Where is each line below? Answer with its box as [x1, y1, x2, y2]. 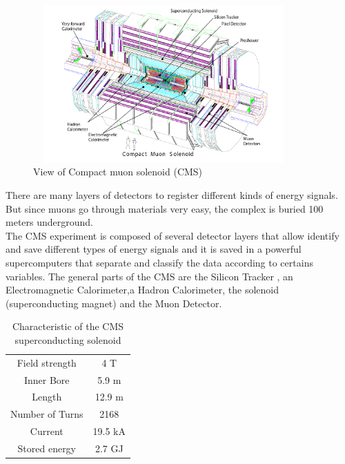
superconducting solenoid [14, 332, 121, 347]
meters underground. [6, 215, 93, 229]
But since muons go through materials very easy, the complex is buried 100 [6, 201, 324, 215]
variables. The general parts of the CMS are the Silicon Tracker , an [6, 269, 293, 283]
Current [30, 424, 63, 438]
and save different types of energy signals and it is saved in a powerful [6, 242, 302, 256]
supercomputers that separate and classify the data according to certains [6, 255, 313, 269]
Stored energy [17, 441, 77, 455]
